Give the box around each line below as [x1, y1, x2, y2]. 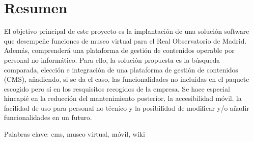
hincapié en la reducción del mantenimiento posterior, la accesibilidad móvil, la [4, 93, 242, 103]
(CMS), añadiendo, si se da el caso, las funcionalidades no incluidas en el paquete [4, 74, 249, 84]
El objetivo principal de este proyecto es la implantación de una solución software [4, 26, 249, 36]
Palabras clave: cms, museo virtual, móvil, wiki [4, 129, 145, 139]
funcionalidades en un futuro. [4, 112, 92, 122]
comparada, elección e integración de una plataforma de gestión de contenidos [4, 64, 238, 74]
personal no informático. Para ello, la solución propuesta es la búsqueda [4, 54, 220, 65]
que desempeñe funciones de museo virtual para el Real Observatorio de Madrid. [4, 35, 247, 46]
